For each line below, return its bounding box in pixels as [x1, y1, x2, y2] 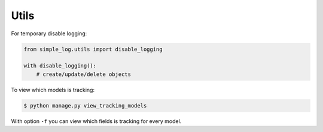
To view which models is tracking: [11, 86, 95, 93]
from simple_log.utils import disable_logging [23, 45, 163, 53]
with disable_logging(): [23, 63, 97, 69]
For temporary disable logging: [11, 30, 87, 37]
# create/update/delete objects [36, 70, 132, 78]
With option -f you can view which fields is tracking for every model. [11, 117, 182, 125]
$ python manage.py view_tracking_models [23, 102, 147, 109]
